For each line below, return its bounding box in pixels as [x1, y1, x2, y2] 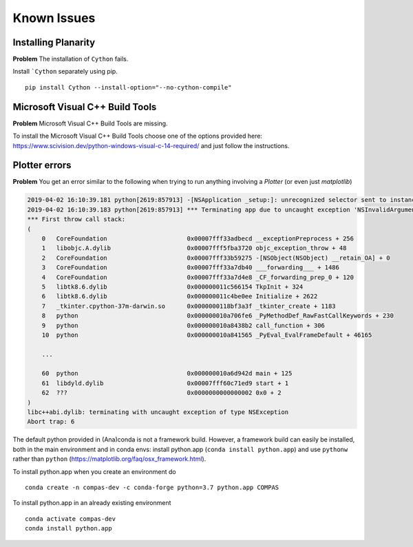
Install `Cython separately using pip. [12, 68, 118, 76]
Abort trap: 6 [27, 417, 75, 426]
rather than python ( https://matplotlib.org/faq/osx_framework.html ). [12, 455, 206, 463]
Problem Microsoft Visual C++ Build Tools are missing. [12, 119, 168, 127]
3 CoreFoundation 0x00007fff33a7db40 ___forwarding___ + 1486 [41, 264, 340, 271]
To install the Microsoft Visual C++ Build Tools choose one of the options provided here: [12, 132, 263, 141]
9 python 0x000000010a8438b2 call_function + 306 [41, 321, 325, 329]
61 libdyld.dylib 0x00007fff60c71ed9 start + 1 [41, 379, 289, 387]
